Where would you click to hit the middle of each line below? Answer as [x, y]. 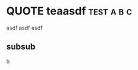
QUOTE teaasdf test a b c [69, 11]
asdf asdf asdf [24, 28]
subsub [21, 47]
